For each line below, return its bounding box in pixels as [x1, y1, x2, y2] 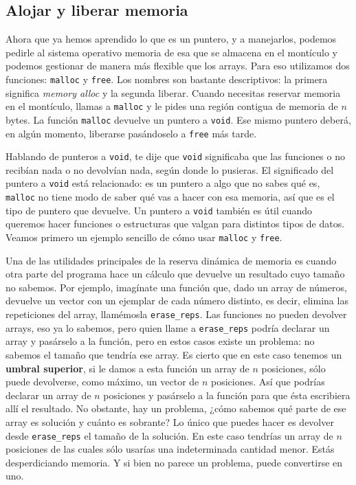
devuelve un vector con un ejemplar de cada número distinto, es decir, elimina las [5, 293, 348, 308]
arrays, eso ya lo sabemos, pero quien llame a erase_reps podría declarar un [5, 320, 330, 335]
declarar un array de [5, 387, 91, 402]
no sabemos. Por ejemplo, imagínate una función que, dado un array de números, [5, 280, 347, 294]
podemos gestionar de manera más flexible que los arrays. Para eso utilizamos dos [5, 58, 350, 73]
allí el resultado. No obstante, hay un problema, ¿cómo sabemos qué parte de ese [5, 401, 346, 416]
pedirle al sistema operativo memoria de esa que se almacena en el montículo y [5, 45, 337, 59]
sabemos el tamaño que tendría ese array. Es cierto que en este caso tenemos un [5, 347, 342, 361]
